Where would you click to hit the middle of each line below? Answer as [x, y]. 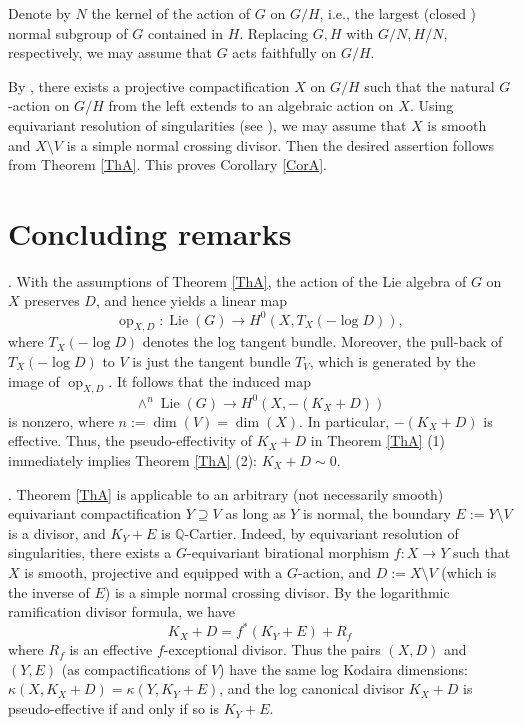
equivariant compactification [95, 513]
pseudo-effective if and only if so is [113, 708]
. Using [431, 105]
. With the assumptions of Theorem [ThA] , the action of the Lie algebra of [237, 280]
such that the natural [429, 85]
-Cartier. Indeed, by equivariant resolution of [321, 532]
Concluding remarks [150, 232]
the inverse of [49, 591]
